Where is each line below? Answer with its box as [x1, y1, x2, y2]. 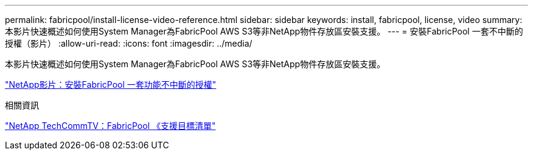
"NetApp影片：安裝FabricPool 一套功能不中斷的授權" [5, 79, 217, 90]
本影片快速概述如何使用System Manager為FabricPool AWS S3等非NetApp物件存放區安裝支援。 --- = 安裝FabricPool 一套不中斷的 [5, 26, 523, 36]
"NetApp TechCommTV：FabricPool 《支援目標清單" [5, 120, 216, 131]
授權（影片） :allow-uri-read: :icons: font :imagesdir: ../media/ [5, 38, 253, 48]
